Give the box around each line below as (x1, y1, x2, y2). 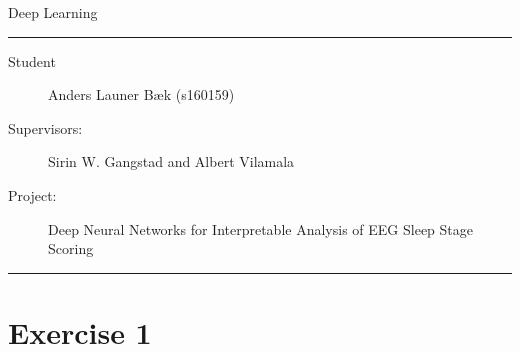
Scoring (48, 238, 94, 259)
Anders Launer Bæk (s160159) (48, 84, 235, 105)
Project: (8, 184, 57, 205)
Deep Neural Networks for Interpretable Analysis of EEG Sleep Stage (48, 218, 473, 239)
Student (8, 50, 56, 71)
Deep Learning (8, 2, 98, 22)
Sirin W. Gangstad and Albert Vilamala (48, 151, 295, 172)
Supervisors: (8, 117, 83, 138)
